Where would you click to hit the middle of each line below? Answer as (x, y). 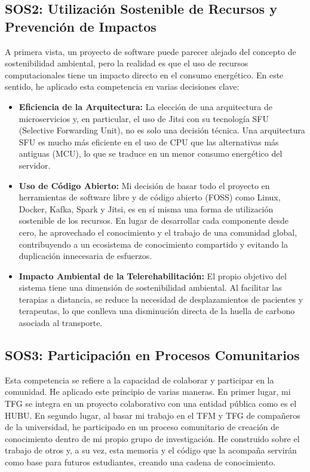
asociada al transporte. (61, 323)
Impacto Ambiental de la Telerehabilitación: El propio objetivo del (153, 275)
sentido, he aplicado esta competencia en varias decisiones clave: (122, 86)
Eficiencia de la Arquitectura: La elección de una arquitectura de (145, 106)
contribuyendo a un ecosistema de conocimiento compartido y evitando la (153, 244)
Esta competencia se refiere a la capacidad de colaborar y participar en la (139, 380)
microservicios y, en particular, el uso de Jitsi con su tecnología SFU (144, 118)
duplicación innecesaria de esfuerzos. (85, 256)
